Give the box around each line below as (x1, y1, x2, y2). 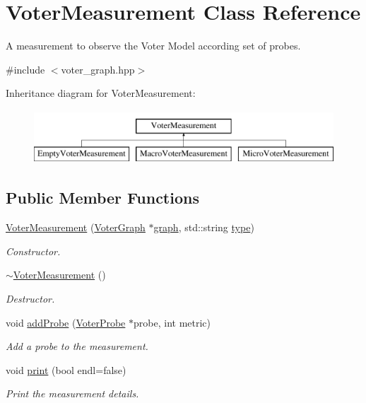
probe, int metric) (134, 315, 211, 329)
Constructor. (6, 243, 61, 258)
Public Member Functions (6, 187, 199, 209)
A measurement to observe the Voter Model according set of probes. (6, 38, 301, 53)
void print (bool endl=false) (6, 362, 126, 377)
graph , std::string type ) (153, 220, 254, 235)
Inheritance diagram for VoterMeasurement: (6, 86, 196, 100)
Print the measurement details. (6, 386, 139, 401)
